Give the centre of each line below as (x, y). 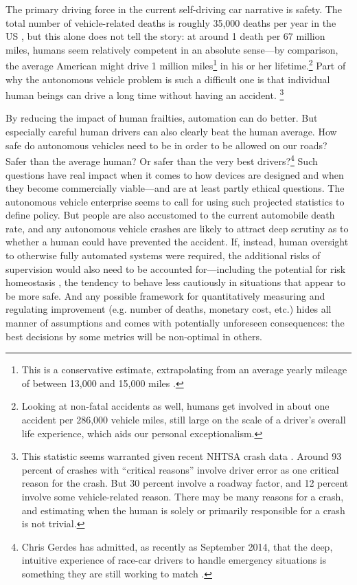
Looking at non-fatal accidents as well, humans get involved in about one (175, 406)
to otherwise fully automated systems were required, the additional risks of (163, 255)
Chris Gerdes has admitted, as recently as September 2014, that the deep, (177, 546)
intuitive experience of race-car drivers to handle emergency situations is (174, 560)
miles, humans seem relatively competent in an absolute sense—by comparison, (172, 49)
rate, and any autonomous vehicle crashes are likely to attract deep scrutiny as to (177, 228)
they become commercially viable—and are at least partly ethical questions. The (175, 188)
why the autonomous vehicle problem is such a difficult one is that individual (168, 79)
